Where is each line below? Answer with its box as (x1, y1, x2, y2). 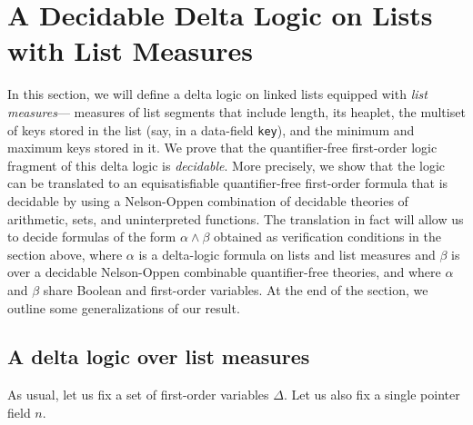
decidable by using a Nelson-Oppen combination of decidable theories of (7, 191, 408, 210)
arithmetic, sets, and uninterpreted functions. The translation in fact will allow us (7, 209, 464, 228)
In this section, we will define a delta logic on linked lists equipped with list (7, 84, 428, 104)
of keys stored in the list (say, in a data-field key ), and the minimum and (7, 120, 415, 139)
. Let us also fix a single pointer (283, 385, 460, 404)
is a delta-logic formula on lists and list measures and (138, 244, 436, 263)
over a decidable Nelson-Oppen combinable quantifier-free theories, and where (7, 262, 441, 282)
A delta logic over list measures (7, 342, 310, 371)
